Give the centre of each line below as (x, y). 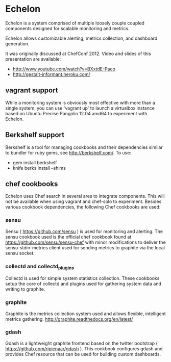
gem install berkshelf (35, 162)
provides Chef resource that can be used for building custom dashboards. (83, 354)
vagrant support (32, 90)
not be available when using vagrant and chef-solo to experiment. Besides (83, 201)
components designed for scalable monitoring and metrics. (67, 28)
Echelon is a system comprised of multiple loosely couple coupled (75, 23)
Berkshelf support (35, 135)
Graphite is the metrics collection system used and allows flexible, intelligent (86, 314)
